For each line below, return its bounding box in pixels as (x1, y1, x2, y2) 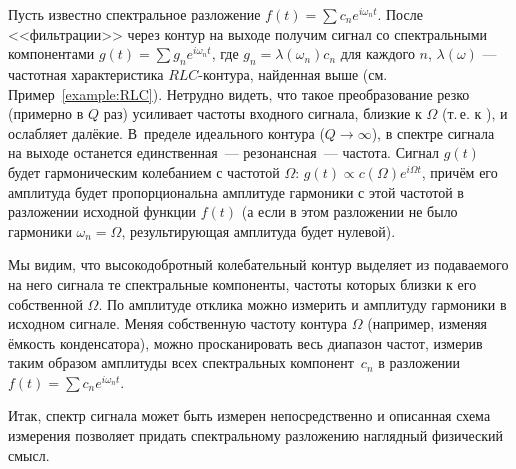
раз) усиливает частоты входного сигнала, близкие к (103, 103, 422, 124)
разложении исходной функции (8, 201, 197, 222)
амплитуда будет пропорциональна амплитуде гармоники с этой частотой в (8, 181, 464, 202)
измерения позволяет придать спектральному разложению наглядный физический (8, 425, 504, 446)
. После (377, 4, 423, 24)
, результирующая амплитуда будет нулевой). (121, 220, 396, 241)
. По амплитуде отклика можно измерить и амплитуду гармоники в (98, 293, 507, 314)
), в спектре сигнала (371, 122, 495, 143)
